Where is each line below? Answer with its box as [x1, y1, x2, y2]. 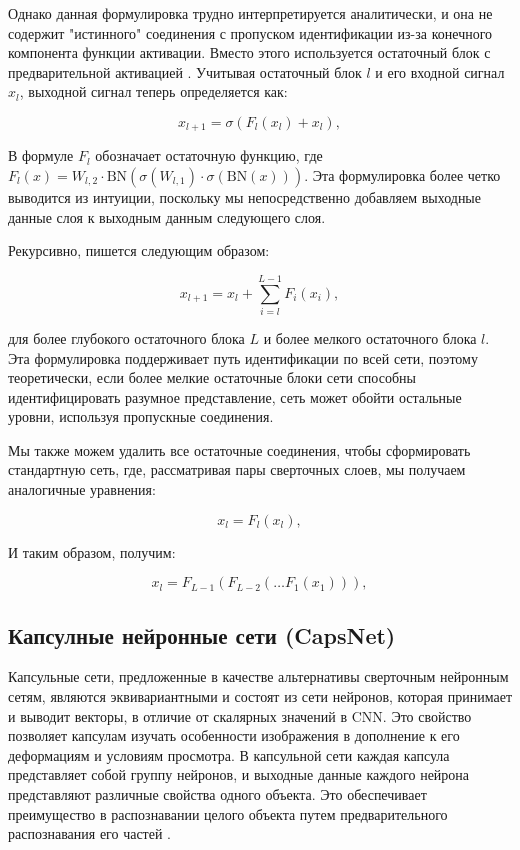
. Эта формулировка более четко [304, 165, 501, 186]
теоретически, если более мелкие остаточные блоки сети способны [8, 367, 416, 388]
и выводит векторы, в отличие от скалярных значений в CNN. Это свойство [8, 705, 472, 726]
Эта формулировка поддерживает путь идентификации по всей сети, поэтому [8, 347, 478, 368]
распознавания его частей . [8, 823, 172, 844]
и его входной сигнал [375, 61, 505, 82]
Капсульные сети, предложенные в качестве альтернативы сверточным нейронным [8, 666, 509, 687]
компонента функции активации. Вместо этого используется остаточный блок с [8, 42, 491, 63]
